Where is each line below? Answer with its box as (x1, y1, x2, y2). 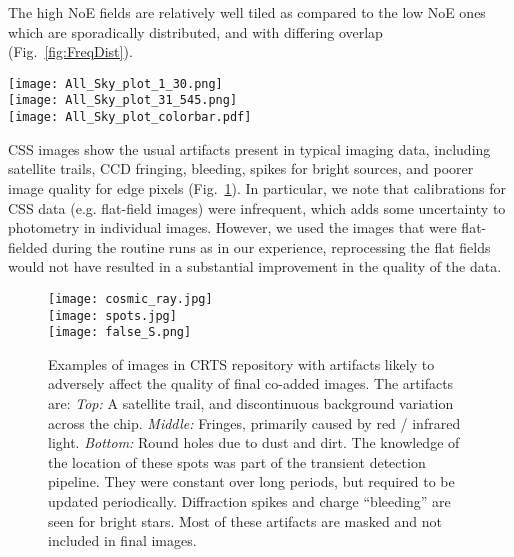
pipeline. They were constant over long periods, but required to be (48, 471, 455, 492)
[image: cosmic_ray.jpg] (48, 291, 213, 306)
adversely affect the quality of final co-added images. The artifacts (48, 373, 454, 394)
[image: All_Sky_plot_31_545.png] (8, 93, 238, 108)
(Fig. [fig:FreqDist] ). (8, 41, 133, 62)
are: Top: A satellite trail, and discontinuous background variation (48, 393, 454, 414)
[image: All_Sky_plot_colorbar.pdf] (8, 110, 252, 125)
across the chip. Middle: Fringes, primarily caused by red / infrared (48, 412, 461, 433)
